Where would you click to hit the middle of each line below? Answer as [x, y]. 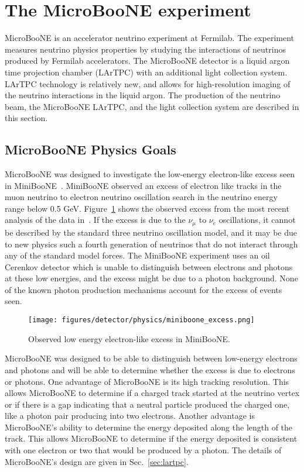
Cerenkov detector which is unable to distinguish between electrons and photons [149, 266]
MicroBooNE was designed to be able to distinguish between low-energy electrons [151, 358]
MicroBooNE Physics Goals [90, 149]
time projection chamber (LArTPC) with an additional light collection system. [146, 72]
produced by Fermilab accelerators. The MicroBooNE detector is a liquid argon [147, 61]
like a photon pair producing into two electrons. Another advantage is [130, 416]
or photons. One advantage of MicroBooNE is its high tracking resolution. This [147, 381]
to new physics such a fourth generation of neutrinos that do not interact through [151, 244]
